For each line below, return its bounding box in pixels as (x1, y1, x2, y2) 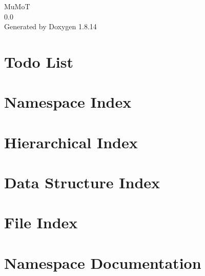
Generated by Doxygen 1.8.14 (4, 21, 97, 32)
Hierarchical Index (4, 131, 138, 152)
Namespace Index (4, 91, 132, 112)
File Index (4, 212, 78, 233)
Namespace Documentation (4, 252, 201, 273)
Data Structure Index (4, 172, 160, 193)
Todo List (4, 51, 73, 72)
